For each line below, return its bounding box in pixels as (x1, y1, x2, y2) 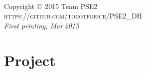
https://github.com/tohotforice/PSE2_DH (4, 10, 143, 21)
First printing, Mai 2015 (4, 20, 79, 30)
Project (4, 49, 56, 70)
